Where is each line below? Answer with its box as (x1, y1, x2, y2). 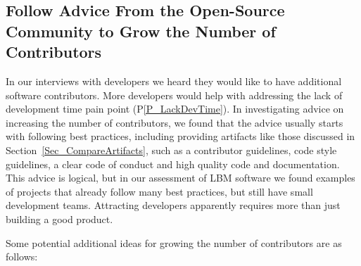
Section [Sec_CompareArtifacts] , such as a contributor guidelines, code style (6, 142, 337, 157)
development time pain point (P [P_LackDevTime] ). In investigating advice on (6, 101, 344, 116)
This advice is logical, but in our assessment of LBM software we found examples (6, 170, 355, 185)
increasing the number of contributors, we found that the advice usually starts (6, 115, 343, 129)
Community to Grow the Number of (6, 20, 276, 42)
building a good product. (6, 211, 113, 226)
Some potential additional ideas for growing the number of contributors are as (6, 235, 342, 250)
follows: (6, 249, 38, 264)
